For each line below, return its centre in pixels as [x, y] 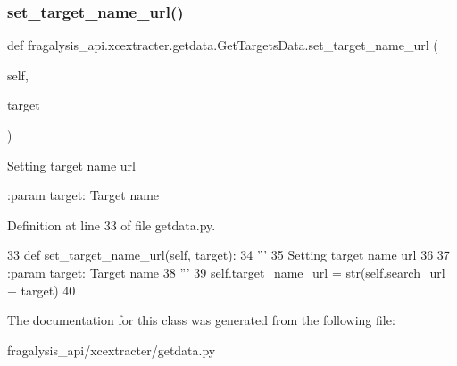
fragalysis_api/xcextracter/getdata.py [112, 349]
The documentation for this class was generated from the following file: [201, 320]
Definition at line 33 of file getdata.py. [112, 225]
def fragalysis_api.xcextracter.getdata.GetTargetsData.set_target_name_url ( [223, 45]
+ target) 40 [42, 290]
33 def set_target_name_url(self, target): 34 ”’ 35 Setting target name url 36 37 [228, 255]
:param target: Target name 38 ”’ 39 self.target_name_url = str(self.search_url [226, 272]
